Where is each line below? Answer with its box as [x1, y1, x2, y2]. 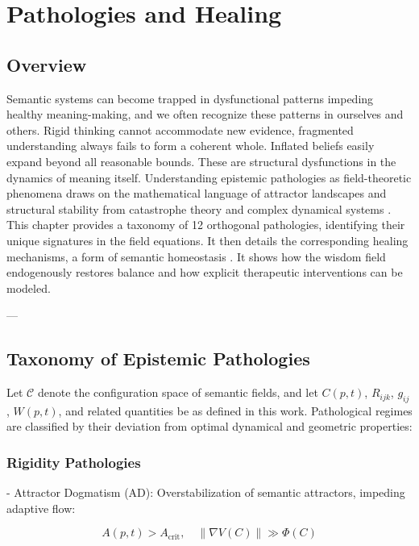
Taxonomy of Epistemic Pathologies [6, 346, 310, 371]
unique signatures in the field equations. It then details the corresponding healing [6, 231, 409, 248]
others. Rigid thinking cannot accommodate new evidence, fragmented [6, 121, 354, 138]
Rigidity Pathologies [6, 452, 141, 472]
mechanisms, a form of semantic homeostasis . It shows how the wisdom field [6, 248, 386, 265]
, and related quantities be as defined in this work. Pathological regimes [58, 402, 413, 419]
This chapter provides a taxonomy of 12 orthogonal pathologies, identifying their [6, 216, 405, 233]
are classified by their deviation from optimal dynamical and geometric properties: [6, 418, 413, 435]
